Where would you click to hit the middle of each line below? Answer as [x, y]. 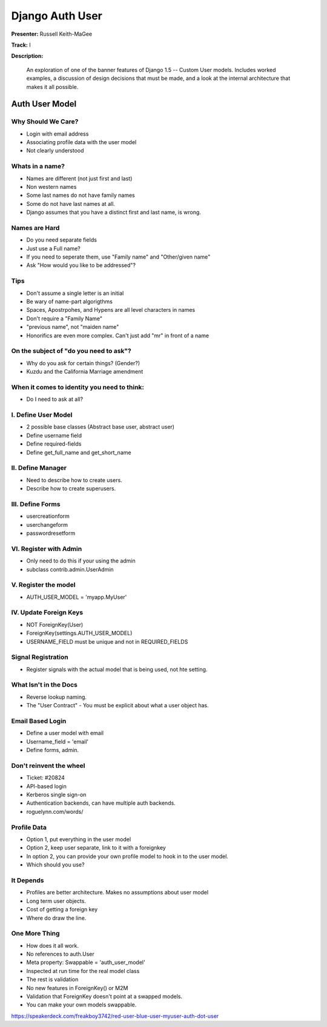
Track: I [21, 45]
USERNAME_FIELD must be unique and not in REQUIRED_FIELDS [107, 641]
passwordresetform [51, 533]
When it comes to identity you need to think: [78, 387]
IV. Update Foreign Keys [47, 613]
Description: [27, 56]
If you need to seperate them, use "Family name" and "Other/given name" [118, 257]
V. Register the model [43, 585]
